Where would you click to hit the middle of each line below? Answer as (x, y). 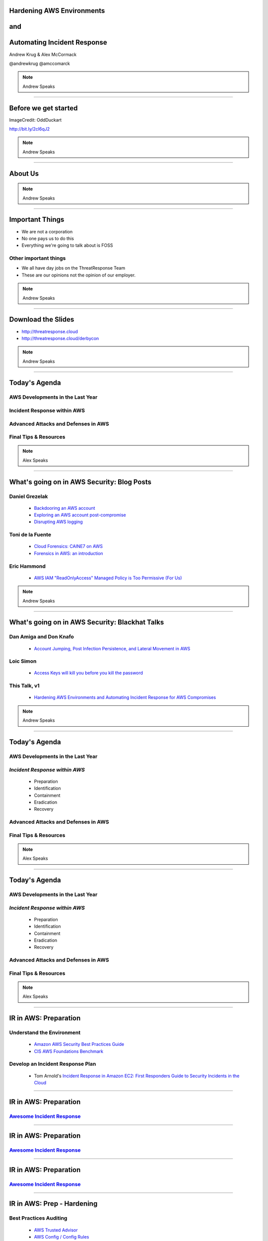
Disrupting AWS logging (58, 522)
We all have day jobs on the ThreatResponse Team (73, 268)
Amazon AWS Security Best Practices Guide (79, 1044)
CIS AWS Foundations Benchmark (69, 1051)
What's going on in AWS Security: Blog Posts (80, 482)
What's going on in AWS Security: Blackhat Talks (87, 622)
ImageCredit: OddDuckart (35, 120)
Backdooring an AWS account (65, 508)
